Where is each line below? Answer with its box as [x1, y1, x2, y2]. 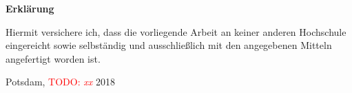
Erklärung [6, 1, 54, 15]
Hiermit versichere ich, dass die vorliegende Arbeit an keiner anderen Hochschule [6, 24, 346, 39]
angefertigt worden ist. [6, 51, 101, 65]
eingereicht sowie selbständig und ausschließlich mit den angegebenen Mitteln [6, 38, 332, 52]
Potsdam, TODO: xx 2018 [6, 74, 115, 89]
